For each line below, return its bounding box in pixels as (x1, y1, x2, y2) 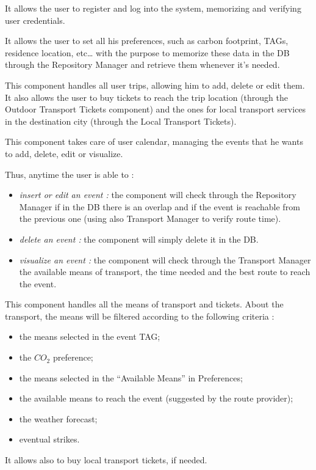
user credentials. (5, 13, 65, 26)
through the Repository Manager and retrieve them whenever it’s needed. (5, 58, 280, 71)
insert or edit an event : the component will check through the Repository (19, 188, 296, 201)
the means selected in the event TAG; (19, 330, 160, 343)
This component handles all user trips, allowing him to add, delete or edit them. (5, 78, 305, 91)
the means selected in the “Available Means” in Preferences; (19, 371, 243, 384)
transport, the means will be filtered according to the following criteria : (5, 309, 275, 322)
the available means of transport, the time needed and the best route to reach (19, 265, 311, 278)
